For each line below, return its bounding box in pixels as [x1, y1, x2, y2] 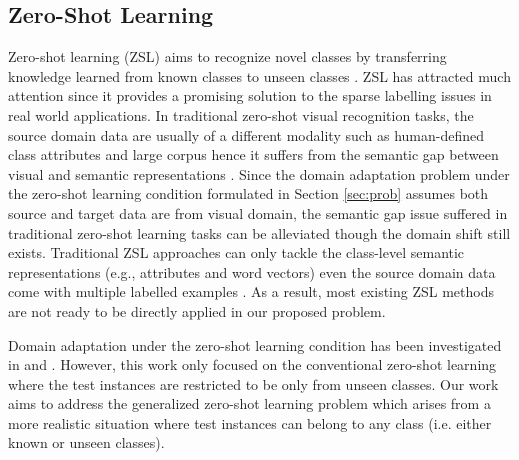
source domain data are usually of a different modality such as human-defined [8, 124, 485, 145]
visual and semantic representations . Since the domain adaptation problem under [8, 163, 510, 184]
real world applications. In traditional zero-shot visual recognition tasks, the [8, 104, 474, 125]
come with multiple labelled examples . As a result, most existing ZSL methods [8, 281, 494, 302]
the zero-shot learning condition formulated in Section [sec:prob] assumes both [8, 183, 489, 204]
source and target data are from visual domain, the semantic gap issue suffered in [8, 202, 508, 223]
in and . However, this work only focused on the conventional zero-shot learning [8, 354, 497, 375]
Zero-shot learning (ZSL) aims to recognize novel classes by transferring [8, 46, 447, 67]
